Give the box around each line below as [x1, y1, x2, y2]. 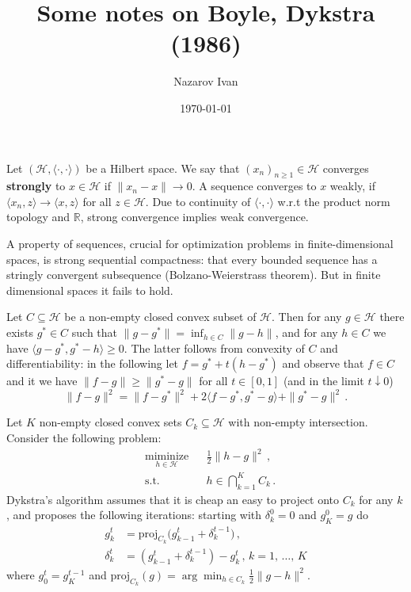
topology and [6, 208, 70, 225]
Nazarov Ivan [173, 73, 238, 90]
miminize [145, 451, 189, 463]
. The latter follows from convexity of [124, 339, 305, 356]
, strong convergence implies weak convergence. [80, 208, 309, 225]
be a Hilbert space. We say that [86, 159, 240, 176]
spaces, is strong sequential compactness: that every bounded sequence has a [6, 250, 378, 267]
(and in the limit [283, 372, 364, 389]
